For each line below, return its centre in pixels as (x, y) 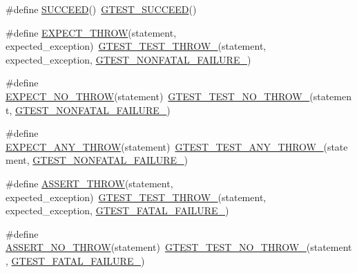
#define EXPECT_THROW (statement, (91, 32)
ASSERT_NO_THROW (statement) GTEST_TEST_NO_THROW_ (156, 247)
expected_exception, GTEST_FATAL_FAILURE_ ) (117, 210)
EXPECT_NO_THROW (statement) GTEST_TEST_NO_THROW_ (158, 96)
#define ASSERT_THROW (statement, (89, 183)
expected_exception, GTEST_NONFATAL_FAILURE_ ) (128, 59)
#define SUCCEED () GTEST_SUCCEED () (101, 9)
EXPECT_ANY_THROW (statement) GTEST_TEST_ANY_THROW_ (165, 146)
